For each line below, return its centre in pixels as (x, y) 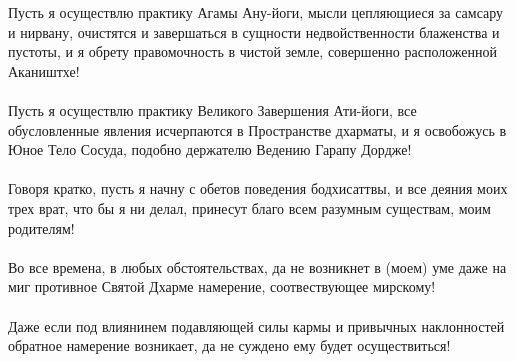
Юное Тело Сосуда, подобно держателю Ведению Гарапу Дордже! (210, 149)
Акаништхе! (44, 70)
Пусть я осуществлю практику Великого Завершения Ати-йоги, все (212, 109)
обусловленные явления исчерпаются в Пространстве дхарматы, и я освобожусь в (257, 129)
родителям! (41, 227)
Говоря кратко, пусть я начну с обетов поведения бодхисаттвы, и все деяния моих (258, 188)
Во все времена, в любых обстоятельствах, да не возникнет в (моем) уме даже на (257, 266)
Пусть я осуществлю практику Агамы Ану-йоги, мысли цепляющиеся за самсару (256, 12)
